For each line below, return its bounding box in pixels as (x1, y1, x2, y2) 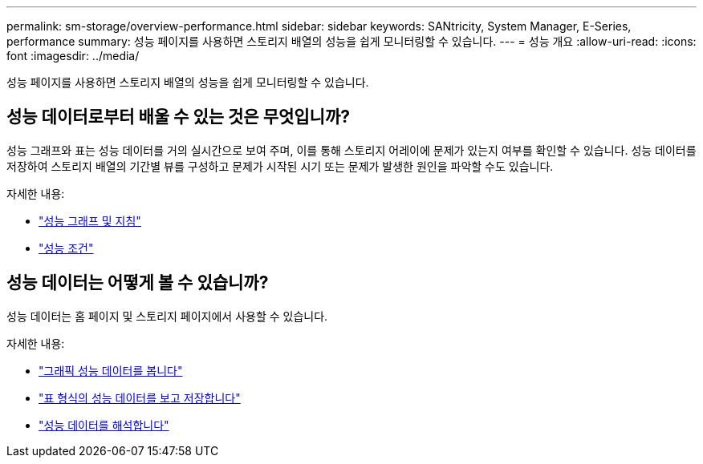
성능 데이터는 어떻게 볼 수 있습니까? (6, 272, 269, 293)
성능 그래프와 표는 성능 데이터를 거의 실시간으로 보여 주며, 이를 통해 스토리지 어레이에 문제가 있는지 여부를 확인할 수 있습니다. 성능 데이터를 (6, 143, 697, 157)
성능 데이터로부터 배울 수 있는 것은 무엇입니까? (6, 107, 350, 127)
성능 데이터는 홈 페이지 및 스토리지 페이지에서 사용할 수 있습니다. (6, 309, 328, 323)
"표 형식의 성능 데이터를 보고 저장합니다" (39, 390, 241, 405)
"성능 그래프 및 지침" (39, 213, 141, 228)
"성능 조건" (39, 240, 94, 255)
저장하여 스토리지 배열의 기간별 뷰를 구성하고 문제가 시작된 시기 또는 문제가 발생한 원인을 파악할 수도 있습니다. (6, 159, 554, 173)
